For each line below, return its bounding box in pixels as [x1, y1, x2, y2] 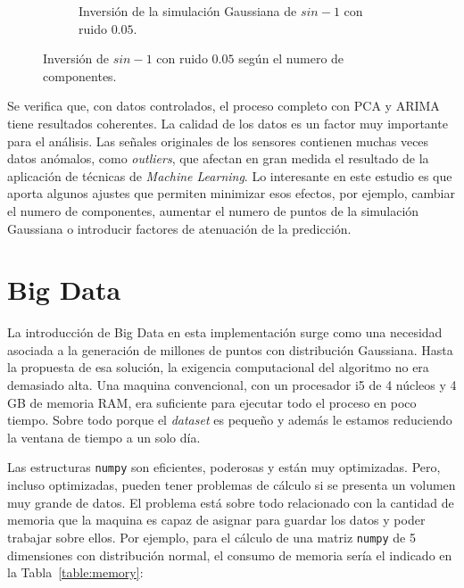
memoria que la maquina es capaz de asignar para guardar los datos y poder [7, 510, 426, 529]
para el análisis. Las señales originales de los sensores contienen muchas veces [7, 131, 429, 150]
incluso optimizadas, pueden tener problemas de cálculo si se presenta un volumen [7, 476, 456, 494]
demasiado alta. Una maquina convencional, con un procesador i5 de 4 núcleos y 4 [7, 376, 457, 394]
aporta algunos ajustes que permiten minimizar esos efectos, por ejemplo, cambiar [7, 184, 455, 203]
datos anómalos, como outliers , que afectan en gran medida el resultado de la [7, 149, 429, 168]
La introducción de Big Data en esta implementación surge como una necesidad [7, 323, 443, 342]
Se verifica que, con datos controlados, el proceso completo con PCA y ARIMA [7, 96, 440, 115]
